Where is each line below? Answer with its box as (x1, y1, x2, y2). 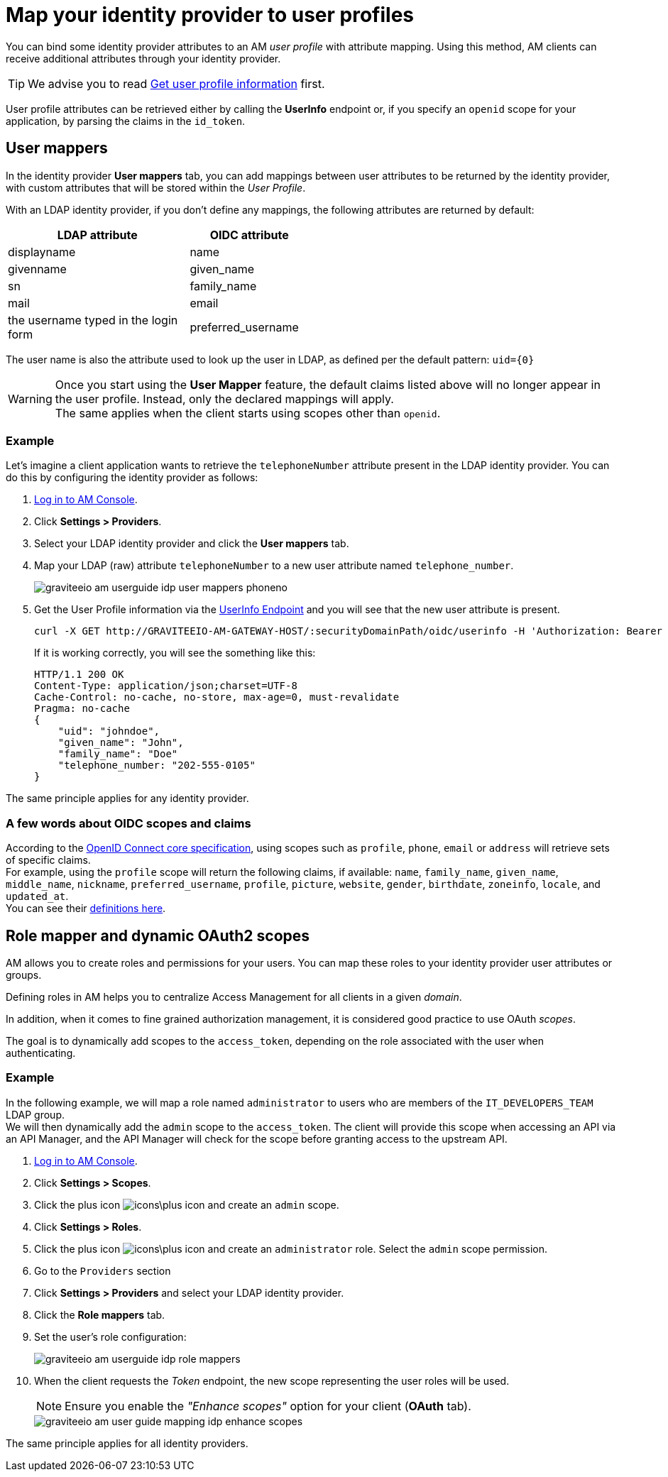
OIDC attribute (209, 227, 289, 242)
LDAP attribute (57, 227, 138, 242)
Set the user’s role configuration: (34, 1330, 187, 1343)
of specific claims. (6, 854, 91, 867)
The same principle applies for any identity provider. (6, 792, 249, 805)
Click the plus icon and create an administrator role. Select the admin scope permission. (34, 1242, 547, 1255)
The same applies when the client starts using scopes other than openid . (55, 405, 441, 420)
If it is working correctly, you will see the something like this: (34, 647, 316, 659)
